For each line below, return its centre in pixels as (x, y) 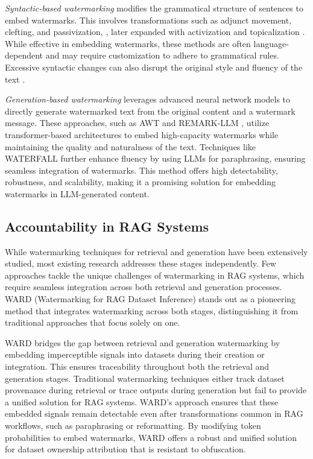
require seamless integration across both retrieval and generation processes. (144, 287)
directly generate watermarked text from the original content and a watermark (150, 111)
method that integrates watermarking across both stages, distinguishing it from (152, 310)
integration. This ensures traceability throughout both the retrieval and (137, 366)
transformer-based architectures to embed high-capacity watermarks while (142, 134)
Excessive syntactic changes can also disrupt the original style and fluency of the (154, 67)
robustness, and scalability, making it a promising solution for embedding (141, 182)
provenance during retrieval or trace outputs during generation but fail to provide (156, 390)
